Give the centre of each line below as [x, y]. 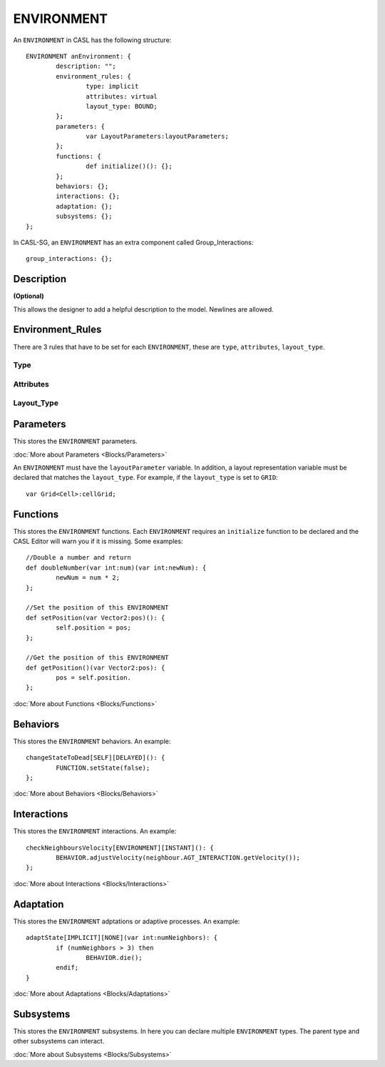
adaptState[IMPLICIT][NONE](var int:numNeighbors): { [122, 938]
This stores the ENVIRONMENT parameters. [75, 441]
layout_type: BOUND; [122, 106]
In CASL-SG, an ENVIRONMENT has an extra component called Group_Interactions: [133, 242]
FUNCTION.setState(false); [103, 768]
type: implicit [112, 86]
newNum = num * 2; [88, 578]
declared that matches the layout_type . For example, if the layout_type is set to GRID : [145, 477]
